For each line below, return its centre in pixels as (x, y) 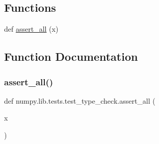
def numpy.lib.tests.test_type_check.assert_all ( (80, 100)
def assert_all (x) (31, 29)
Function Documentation (71, 56)
